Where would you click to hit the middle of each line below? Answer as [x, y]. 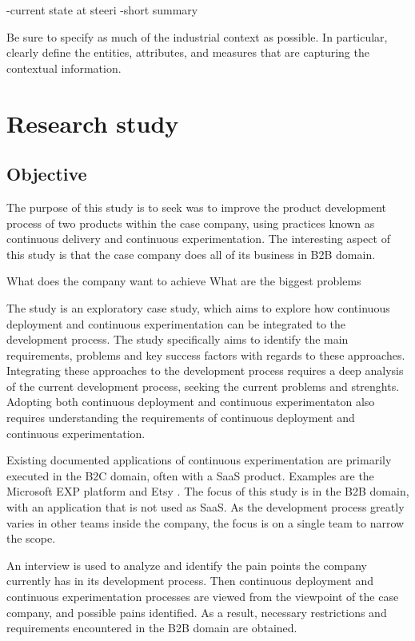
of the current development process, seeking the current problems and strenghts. [203, 386]
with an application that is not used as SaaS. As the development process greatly [206, 507]
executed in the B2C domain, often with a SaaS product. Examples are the [190, 475]
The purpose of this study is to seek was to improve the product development [196, 207]
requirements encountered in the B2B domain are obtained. [152, 628]
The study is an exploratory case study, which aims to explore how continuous [198, 307]
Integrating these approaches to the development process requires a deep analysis [205, 370]
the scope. [31, 538]
